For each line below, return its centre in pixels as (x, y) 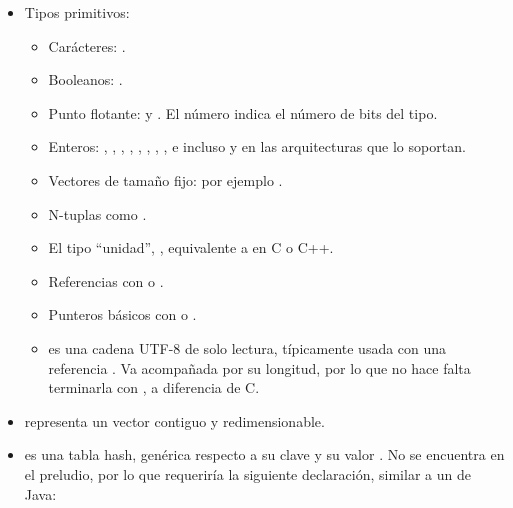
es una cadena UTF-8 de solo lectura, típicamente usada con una (247, 347)
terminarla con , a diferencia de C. (154, 387)
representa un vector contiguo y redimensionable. (174, 420)
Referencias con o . (106, 280)
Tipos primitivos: (77, 12)
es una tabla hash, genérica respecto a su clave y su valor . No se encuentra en (264, 454)
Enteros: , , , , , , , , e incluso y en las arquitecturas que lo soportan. (257, 146)
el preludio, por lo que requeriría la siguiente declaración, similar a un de (247, 473)
